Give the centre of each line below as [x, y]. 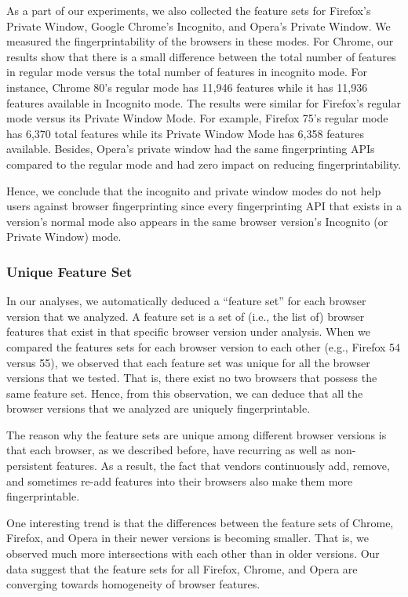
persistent [30, 466]
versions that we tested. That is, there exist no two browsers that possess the [192, 378]
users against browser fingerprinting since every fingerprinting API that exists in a [204, 206]
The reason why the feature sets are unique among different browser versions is [197, 434]
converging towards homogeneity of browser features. [133, 584]
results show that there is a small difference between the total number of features [201, 56]
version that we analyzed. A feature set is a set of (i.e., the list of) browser [186, 316]
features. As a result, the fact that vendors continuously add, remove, [223, 466]
